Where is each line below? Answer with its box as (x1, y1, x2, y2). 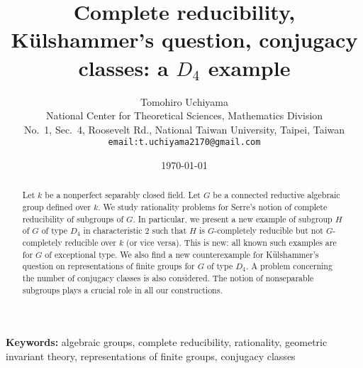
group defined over (22, 200, 91, 212)
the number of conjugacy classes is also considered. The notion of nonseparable (22, 271, 314, 283)
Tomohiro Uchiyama (140, 94, 229, 109)
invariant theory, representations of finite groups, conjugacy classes (6, 348, 296, 363)
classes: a (78, 53, 169, 82)
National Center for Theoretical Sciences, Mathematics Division (45, 108, 323, 123)
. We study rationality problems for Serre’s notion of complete (98, 200, 328, 212)
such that (152, 224, 187, 237)
